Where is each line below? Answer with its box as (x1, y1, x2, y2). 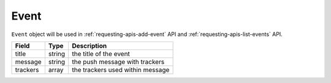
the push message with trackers (72, 57, 165, 66)
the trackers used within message (72, 65, 170, 74)
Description (72, 41, 107, 50)
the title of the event (72, 49, 130, 58)
